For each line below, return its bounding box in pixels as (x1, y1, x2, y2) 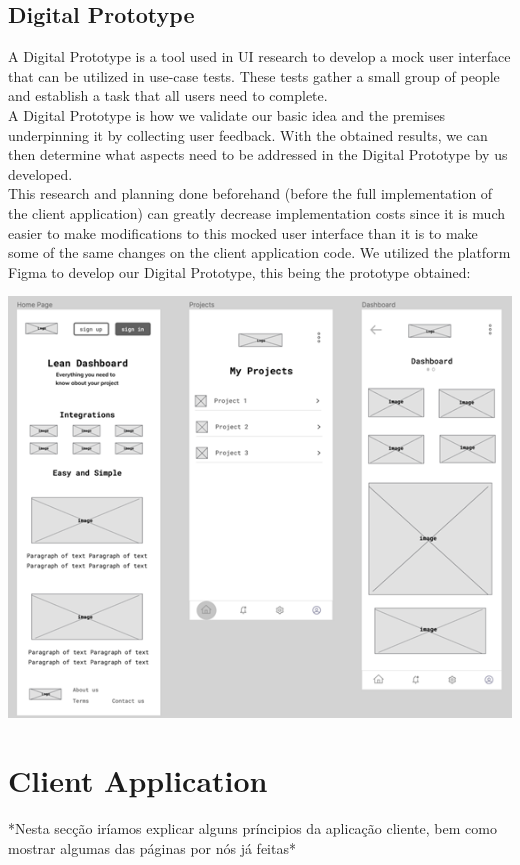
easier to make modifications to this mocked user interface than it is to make (8, 222, 478, 243)
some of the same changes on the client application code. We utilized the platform (8, 242, 511, 263)
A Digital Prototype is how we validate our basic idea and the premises (8, 104, 446, 125)
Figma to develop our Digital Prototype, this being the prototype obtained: (8, 261, 471, 282)
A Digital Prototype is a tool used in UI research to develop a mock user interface (8, 46, 511, 67)
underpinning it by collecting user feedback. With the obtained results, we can (8, 124, 488, 145)
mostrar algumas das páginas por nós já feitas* (8, 837, 296, 858)
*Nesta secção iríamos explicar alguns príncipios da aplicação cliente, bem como (8, 818, 497, 839)
